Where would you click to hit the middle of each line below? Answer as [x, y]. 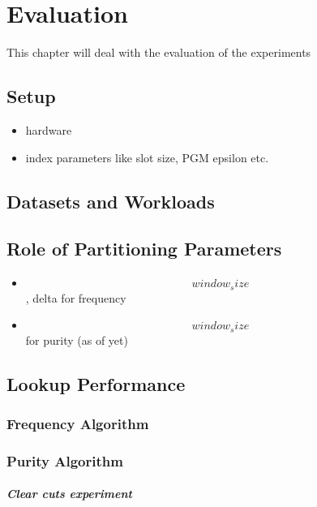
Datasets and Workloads [111, 201]
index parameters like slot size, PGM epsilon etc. [147, 157]
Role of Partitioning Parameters [144, 249]
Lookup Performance [96, 383]
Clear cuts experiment [69, 494]
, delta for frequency [76, 297]
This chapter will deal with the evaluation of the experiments [159, 52]
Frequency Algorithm [78, 423]
